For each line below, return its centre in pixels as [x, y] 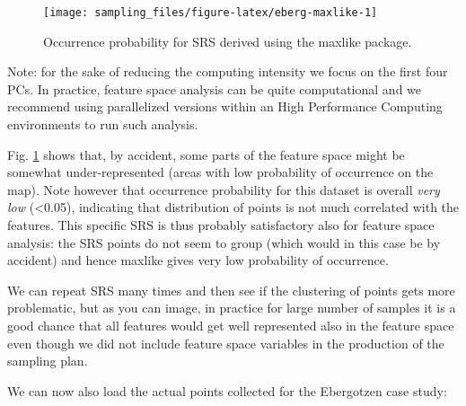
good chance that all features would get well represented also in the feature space [231, 325]
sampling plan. [48, 361]
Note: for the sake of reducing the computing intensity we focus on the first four [228, 71]
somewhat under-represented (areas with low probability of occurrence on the [220, 172]
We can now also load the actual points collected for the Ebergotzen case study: [227, 390]
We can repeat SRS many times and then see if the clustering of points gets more [231, 290]
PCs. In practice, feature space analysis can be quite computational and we [215, 88]
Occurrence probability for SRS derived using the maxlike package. [228, 41]
